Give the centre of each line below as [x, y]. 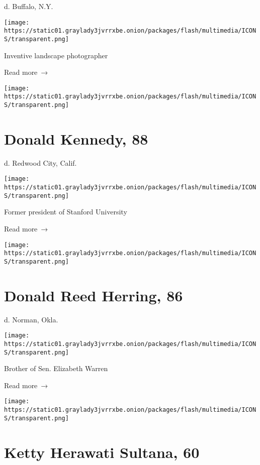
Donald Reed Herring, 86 [94, 295]
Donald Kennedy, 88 [76, 138]
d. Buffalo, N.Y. [29, 6]
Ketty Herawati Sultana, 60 [102, 452]
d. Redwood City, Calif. [40, 162]
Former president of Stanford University [66, 212]
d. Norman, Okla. [31, 319]
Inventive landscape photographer [56, 55]
